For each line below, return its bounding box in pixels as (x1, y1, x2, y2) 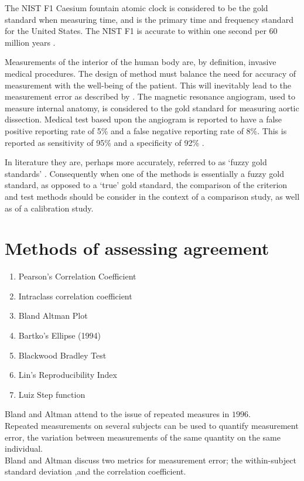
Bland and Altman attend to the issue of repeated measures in (5, 408, 230, 420)
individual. (5, 442, 43, 455)
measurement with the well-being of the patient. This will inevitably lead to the (5, 79, 292, 91)
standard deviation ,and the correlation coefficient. (5, 465, 186, 477)
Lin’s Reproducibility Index (18, 369, 117, 381)
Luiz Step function (18, 388, 86, 400)
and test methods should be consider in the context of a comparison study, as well (5, 190, 300, 202)
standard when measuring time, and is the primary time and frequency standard (5, 13, 293, 25)
